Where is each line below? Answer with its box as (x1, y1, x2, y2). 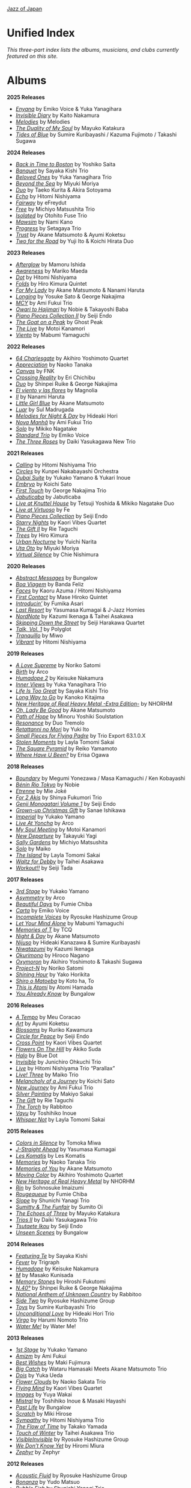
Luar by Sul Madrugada (15, 406, 74, 413)
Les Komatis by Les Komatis (15, 1152, 86, 1159)
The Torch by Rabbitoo (15, 1103, 73, 1110)
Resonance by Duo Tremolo (15, 719, 85, 726)
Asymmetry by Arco (15, 894, 65, 901)
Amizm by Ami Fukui (15, 1352, 67, 1360)
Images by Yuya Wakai (15, 1390, 73, 1398)
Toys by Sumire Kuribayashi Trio (15, 1303, 95, 1310)
